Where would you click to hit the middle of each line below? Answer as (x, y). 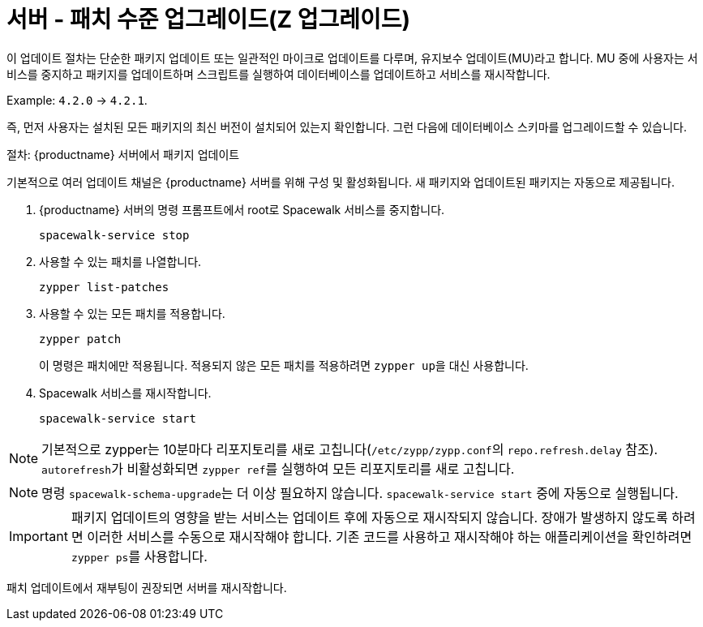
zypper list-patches (104, 287)
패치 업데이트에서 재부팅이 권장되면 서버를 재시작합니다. (147, 587)
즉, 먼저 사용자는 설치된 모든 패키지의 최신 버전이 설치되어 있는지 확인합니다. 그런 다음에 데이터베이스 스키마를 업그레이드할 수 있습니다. (347, 127)
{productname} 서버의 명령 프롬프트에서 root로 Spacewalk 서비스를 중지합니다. (242, 209)
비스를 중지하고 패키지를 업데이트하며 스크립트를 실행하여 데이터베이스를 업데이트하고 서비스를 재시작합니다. (279, 74)
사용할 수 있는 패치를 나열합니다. (120, 261)
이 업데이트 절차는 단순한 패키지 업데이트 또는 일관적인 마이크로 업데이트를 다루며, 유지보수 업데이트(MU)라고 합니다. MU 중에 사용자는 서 (352, 58)
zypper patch (80, 339)
